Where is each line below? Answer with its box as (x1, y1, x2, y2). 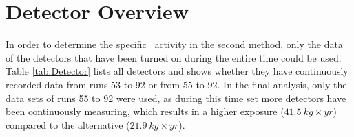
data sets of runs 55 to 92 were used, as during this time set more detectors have (6, 90, 346, 105)
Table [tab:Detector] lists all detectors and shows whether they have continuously (6, 64, 348, 78)
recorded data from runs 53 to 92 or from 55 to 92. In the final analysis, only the (6, 77, 347, 91)
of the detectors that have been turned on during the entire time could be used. (6, 50, 342, 64)
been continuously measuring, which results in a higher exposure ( (6, 104, 284, 119)
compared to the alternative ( (6, 117, 130, 132)
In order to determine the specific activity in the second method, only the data (6, 37, 343, 51)
